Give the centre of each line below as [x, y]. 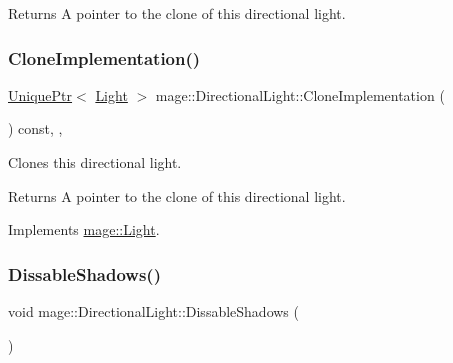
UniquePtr [40, 94]
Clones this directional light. [95, 162]
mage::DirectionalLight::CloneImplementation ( [300, 94]
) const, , [35, 128]
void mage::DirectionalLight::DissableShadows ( [153, 311]
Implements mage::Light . [84, 229]
